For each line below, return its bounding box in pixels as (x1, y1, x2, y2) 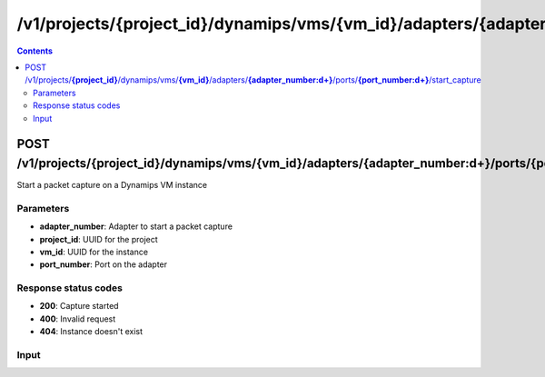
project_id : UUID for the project (39, 233, 158, 244)
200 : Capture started (39, 301, 119, 312)
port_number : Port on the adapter (39, 259, 168, 270)
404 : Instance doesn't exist (39, 326, 144, 337)
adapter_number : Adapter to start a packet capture (39, 221, 233, 232)
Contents (16, 45, 54, 56)
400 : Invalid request (39, 313, 116, 324)
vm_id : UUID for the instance (39, 246, 149, 257)
